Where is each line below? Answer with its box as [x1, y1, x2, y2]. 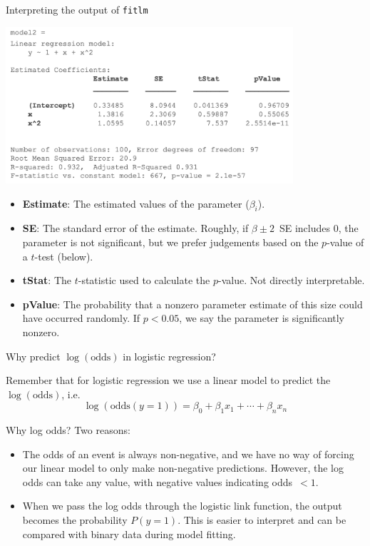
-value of [327, 234, 364, 249]
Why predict [6, 348, 61, 363]
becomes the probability [22, 512, 128, 527]
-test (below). [34, 248, 93, 263]
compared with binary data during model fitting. [22, 526, 236, 541]
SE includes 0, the [279, 221, 359, 236]
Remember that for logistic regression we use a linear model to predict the [6, 373, 331, 388]
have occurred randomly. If [22, 310, 140, 325]
